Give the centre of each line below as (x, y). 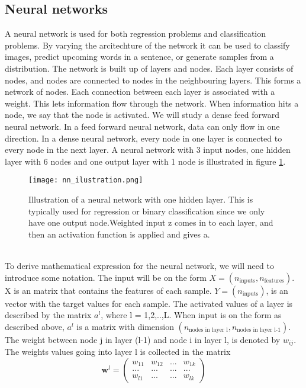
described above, (35, 326)
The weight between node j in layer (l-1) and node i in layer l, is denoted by (143, 339)
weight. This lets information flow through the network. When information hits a (152, 103)
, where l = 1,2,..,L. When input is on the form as (191, 315)
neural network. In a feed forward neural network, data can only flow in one (142, 126)
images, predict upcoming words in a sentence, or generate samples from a (139, 57)
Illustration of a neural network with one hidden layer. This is (141, 199)
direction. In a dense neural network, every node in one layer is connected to (144, 138)
